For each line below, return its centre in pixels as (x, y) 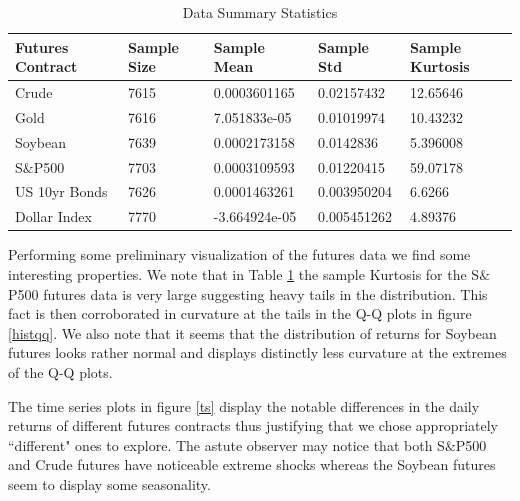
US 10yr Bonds (61, 191)
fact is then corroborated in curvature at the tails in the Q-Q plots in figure (240, 313)
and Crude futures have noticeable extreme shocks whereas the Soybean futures (252, 464)
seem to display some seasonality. (109, 483)
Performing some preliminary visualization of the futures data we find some (239, 254)
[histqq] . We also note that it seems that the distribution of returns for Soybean (252, 332)
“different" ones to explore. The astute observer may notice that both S (226, 444)
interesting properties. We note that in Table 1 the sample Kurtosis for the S (244, 273)
